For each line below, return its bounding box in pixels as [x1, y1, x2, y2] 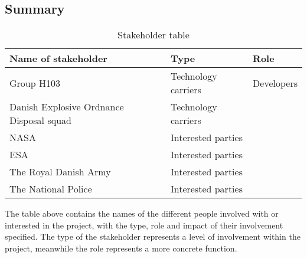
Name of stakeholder [9, 51, 107, 66]
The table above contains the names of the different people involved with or [5, 207, 279, 220]
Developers [253, 76, 298, 90]
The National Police [9, 182, 92, 196]
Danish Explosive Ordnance [9, 100, 124, 114]
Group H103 [9, 76, 60, 90]
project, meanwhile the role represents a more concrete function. [5, 241, 237, 254]
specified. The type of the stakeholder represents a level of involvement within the [5, 230, 301, 243]
